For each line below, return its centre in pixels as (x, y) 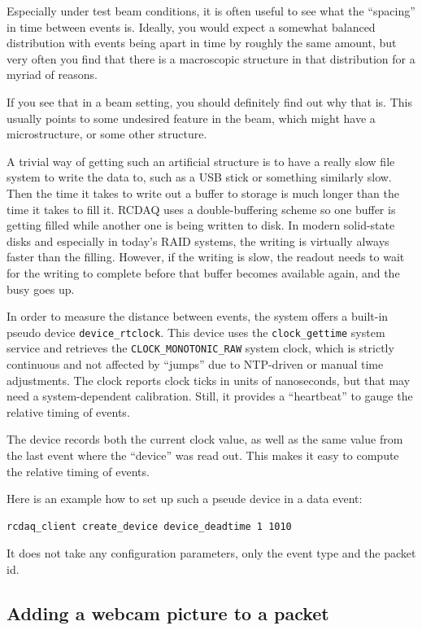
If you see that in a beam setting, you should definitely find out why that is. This (209, 101)
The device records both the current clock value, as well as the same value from (205, 439)
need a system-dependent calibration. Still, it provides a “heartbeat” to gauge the (210, 396)
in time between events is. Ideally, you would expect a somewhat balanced (191, 26)
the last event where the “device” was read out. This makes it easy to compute (203, 455)
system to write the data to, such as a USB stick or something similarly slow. (199, 177)
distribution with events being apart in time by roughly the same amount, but (202, 43)
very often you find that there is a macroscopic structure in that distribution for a (211, 58)
